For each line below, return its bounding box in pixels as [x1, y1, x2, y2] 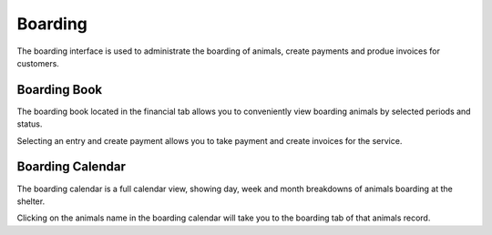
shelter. [16, 196, 46, 207]
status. [16, 118, 43, 129]
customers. [16, 57, 59, 68]
